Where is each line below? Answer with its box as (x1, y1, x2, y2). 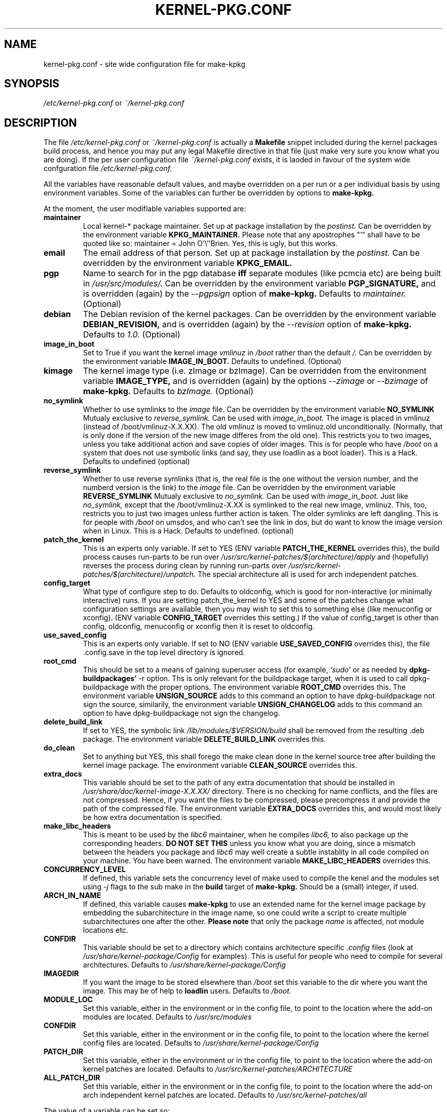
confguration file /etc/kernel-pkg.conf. (43, 164, 172, 173)
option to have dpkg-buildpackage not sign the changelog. (83, 709, 280, 718)
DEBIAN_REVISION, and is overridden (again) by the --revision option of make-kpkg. (83, 319, 412, 330)
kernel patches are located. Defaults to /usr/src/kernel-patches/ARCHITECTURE (83, 1065, 353, 1074)
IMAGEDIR (43, 969, 79, 978)
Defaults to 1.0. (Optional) (83, 329, 181, 340)
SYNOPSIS (4, 77, 60, 90)
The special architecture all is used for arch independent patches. (197, 570, 418, 579)
